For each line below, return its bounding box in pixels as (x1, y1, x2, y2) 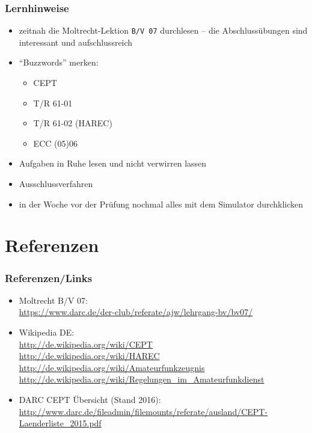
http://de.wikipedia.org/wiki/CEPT (19, 337, 153, 350)
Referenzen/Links (5, 270, 93, 285)
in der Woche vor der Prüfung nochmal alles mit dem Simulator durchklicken (19, 197, 304, 210)
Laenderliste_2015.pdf (19, 417, 102, 429)
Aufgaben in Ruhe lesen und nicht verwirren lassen (19, 157, 207, 170)
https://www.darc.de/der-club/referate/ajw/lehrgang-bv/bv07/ (19, 306, 253, 318)
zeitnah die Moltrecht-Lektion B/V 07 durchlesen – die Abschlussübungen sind (19, 24, 308, 37)
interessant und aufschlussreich (19, 35, 133, 48)
